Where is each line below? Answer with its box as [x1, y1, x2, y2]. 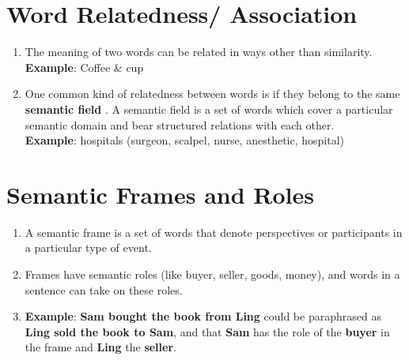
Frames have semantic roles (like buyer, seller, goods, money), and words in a [25, 266, 400, 282]
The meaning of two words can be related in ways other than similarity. [25, 43, 373, 60]
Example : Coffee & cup [25, 58, 144, 75]
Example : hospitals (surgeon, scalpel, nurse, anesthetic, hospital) [25, 132, 344, 148]
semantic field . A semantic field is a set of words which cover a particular [25, 100, 393, 117]
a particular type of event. [25, 239, 152, 256]
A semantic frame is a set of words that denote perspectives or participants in [25, 223, 403, 240]
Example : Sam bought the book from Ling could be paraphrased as [25, 308, 381, 324]
